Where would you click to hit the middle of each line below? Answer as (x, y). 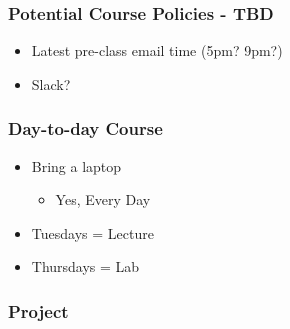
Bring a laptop (76, 165)
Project (38, 310)
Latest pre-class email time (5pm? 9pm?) (157, 50)
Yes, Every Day (103, 199)
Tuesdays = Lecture (92, 232)
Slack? (51, 83)
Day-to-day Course (85, 128)
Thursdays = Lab (85, 266)
